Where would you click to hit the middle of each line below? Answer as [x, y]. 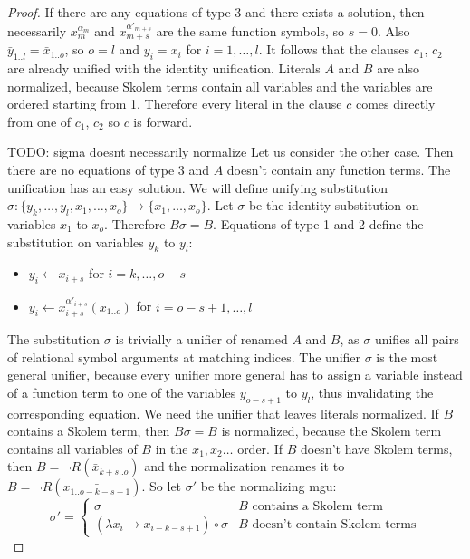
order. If [260, 448]
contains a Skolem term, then [89, 431]
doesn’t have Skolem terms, [376, 448]
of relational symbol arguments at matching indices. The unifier [184, 357]
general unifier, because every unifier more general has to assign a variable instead [235, 375]
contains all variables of [72, 448]
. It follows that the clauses [334, 49]
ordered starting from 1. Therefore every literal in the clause [175, 104]
